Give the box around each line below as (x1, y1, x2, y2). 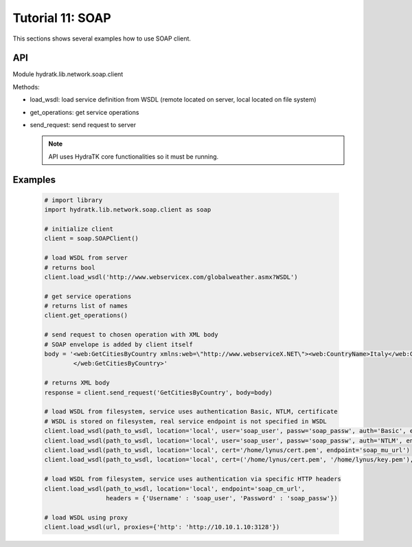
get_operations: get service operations (30, 108, 139, 116)
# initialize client (44, 225, 113, 233)
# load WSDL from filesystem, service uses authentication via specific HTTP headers (44, 475, 341, 483)
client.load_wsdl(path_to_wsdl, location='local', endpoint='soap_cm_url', (44, 484, 306, 493)
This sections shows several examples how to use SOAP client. (12, 34, 192, 43)
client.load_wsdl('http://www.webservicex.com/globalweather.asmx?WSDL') (44, 273, 298, 281)
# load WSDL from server (44, 254, 128, 262)
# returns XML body (44, 379, 110, 387)
